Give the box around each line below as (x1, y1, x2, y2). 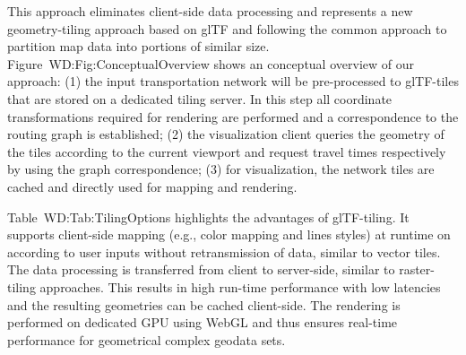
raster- (399, 260, 435, 279)
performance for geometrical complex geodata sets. (7, 330, 286, 349)
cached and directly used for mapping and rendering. (7, 177, 298, 195)
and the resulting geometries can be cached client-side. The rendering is (7, 295, 401, 314)
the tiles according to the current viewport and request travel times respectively (7, 142, 446, 160)
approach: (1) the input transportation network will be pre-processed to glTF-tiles (7, 72, 459, 91)
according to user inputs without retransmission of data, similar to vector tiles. (7, 242, 441, 261)
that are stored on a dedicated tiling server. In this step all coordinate (7, 89, 393, 108)
